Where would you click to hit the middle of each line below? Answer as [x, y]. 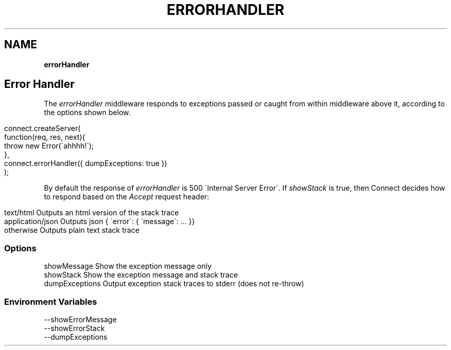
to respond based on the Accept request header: [127, 197]
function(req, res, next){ [45, 137]
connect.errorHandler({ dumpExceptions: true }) [86, 163]
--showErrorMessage [80, 319]
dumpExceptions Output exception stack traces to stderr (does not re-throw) [174, 284]
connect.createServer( [42, 128]
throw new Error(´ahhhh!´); [49, 146]
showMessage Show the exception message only [128, 266]
